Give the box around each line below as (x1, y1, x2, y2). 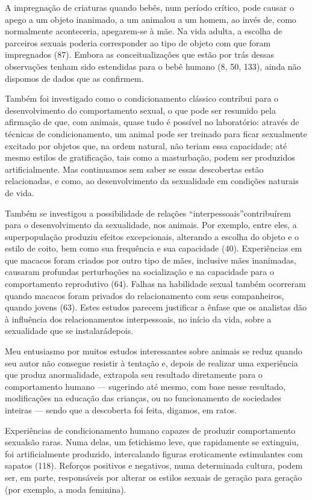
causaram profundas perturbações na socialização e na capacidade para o (5, 265, 274, 278)
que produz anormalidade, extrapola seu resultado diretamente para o (5, 368, 263, 381)
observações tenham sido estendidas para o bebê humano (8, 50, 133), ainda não (5, 60, 301, 72)
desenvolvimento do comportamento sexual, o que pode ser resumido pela (5, 103, 276, 116)
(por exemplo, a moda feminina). (5, 483, 126, 495)
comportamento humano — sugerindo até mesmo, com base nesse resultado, (5, 380, 286, 392)
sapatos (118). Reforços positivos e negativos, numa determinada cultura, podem (5, 459, 303, 472)
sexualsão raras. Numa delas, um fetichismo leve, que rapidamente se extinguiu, (5, 436, 299, 448)
